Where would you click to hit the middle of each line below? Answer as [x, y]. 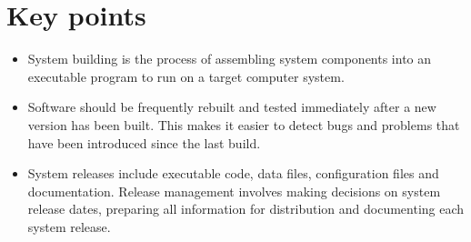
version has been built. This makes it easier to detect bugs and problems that [244, 124]
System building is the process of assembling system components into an [230, 59]
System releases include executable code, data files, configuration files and [233, 173]
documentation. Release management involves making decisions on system [234, 191]
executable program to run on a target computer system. [186, 76]
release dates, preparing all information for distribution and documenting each [246, 209]
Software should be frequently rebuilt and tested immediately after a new [232, 107]
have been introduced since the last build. [144, 142]
